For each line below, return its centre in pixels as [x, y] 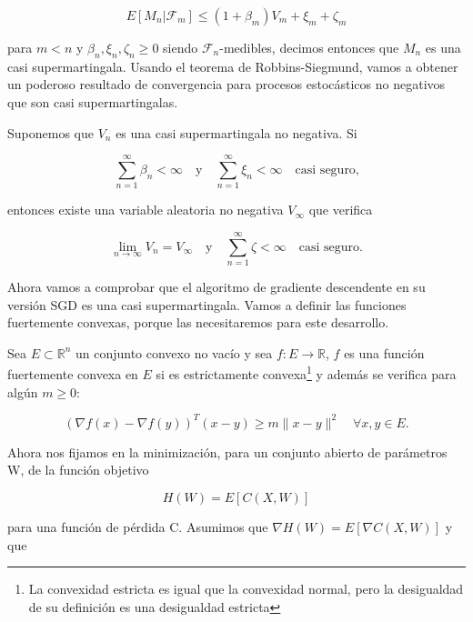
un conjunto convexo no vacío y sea [174, 352]
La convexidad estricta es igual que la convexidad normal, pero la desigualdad [246, 589]
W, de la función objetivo [78, 470]
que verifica [341, 210]
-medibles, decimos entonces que [309, 47]
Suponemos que [50, 132]
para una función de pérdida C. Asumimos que [138, 526]
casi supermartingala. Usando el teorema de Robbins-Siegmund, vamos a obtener [233, 66]
